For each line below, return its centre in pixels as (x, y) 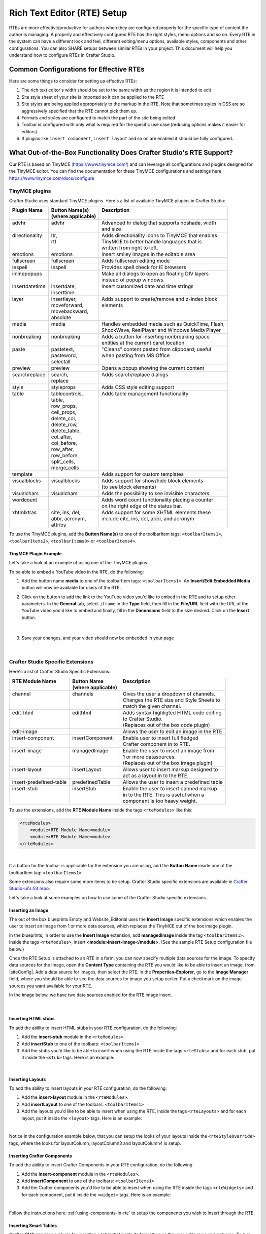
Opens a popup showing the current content (153, 368)
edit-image (25, 732)
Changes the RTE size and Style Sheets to (171, 700)
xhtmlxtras (24, 512)
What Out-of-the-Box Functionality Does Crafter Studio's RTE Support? (121, 152)
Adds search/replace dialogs (135, 375)
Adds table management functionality (145, 394)
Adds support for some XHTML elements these (156, 512)
